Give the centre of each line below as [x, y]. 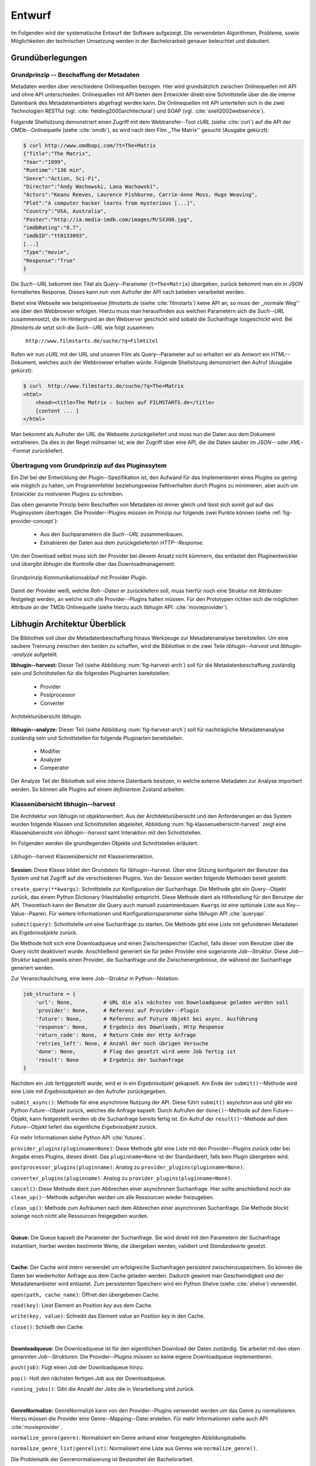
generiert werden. [32, 968]
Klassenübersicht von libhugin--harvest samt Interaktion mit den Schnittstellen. [106, 832]
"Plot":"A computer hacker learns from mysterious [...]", [109, 203]
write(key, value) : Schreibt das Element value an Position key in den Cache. [108, 1316]
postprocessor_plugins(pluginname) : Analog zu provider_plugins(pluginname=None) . [128, 1168]
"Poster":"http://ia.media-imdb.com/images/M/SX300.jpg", [108, 219]
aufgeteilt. [46, 654]
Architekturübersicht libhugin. [47, 716]
